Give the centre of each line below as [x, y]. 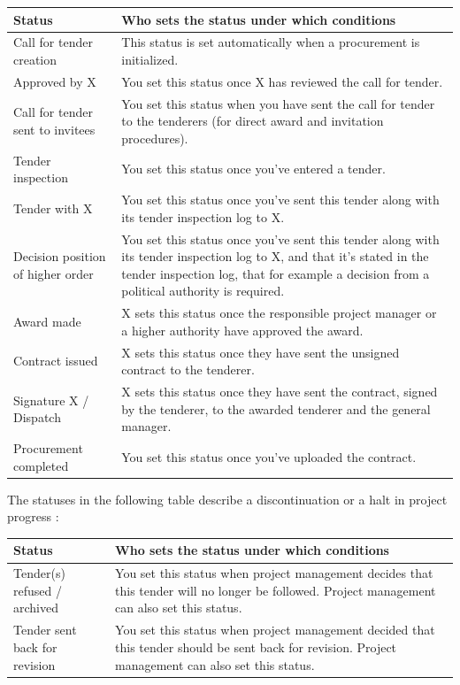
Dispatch [37, 417]
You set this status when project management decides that [274, 573]
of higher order [54, 273]
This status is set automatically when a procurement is [271, 42]
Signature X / [51, 400]
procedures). [155, 138]
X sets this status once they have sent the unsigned [261, 352]
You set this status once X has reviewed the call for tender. [282, 81]
